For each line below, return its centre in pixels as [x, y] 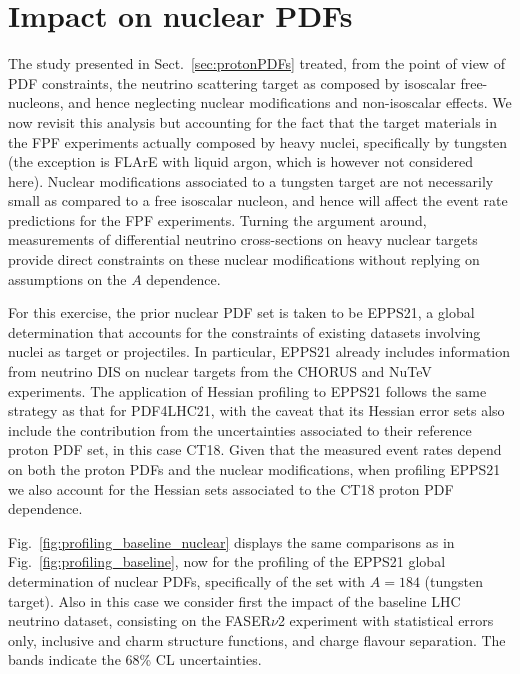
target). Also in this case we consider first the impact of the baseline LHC [234, 600]
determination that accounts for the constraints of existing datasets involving [244, 331]
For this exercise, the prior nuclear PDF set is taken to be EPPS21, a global [241, 312]
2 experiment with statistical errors [385, 620]
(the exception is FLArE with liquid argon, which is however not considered [240, 161]
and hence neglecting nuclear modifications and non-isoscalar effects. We [290, 102]
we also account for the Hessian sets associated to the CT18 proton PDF [231, 488]
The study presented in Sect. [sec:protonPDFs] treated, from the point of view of [256, 63]
